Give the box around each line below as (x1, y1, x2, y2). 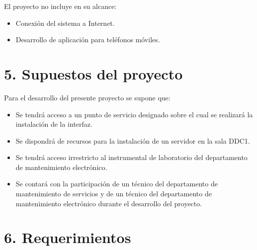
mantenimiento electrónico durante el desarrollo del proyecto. (15, 198, 202, 208)
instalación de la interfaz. (15, 119, 92, 129)
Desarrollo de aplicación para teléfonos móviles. (15, 34, 160, 45)
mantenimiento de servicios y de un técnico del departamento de (15, 188, 212, 199)
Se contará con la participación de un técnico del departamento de (15, 178, 218, 189)
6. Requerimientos (4, 227, 131, 248)
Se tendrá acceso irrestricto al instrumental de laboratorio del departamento (15, 152, 248, 163)
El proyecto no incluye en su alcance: (4, 1, 117, 11)
